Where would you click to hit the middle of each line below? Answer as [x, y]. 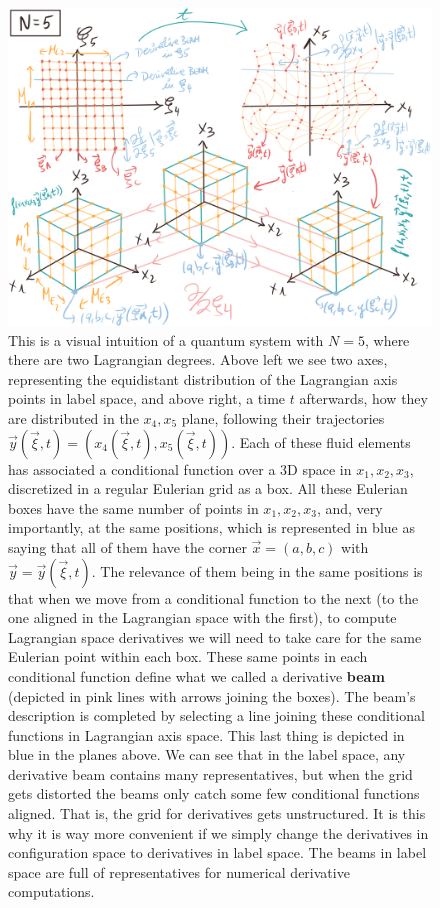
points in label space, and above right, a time [147, 398]
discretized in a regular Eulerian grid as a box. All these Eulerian [208, 488]
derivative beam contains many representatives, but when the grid [210, 773]
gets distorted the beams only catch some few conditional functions [214, 793]
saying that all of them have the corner [127, 546]
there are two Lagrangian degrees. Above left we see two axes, [198, 359]
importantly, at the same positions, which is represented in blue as [211, 527]
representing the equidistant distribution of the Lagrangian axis [203, 378]
